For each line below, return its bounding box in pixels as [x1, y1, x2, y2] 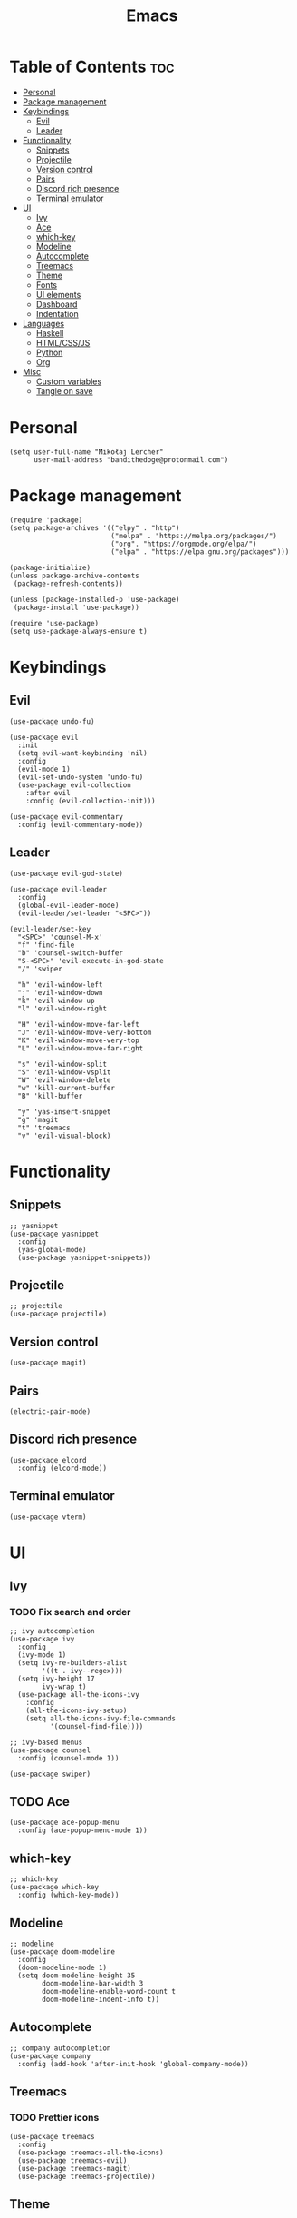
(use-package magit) [9, 1358, 88, 1367]
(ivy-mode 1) [17, 1650, 67, 1660]
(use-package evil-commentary [9, 812, 124, 822]
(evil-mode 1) [17, 764, 71, 774]
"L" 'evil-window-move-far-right [17, 1043, 144, 1053]
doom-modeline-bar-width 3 [42, 1979, 144, 1988]
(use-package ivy [9, 1634, 75, 1643]
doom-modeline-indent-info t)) [42, 1995, 160, 2004]
